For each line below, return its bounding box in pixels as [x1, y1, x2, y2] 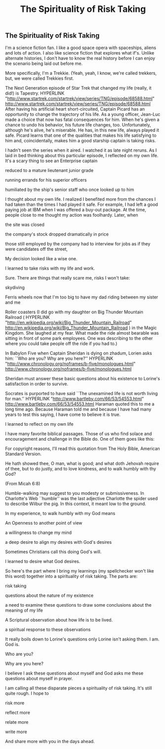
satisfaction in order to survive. [5, 381, 68, 387]
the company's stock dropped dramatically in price [5, 231, 109, 237]
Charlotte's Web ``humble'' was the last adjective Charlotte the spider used [5, 495, 158, 501]
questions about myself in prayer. [5, 675, 73, 681]
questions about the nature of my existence [5, 592, 94, 598]
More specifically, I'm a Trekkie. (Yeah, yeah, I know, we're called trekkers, [5, 70, 157, 76]
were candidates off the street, [5, 246, 68, 252]
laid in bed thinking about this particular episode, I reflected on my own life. [5, 152, 159, 158]
